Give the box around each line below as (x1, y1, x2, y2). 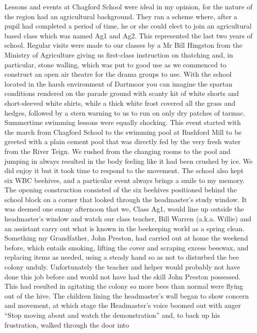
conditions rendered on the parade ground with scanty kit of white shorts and (4, 88, 239, 98)
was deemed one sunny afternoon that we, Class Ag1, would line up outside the (4, 204, 244, 214)
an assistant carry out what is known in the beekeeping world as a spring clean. (4, 223, 245, 233)
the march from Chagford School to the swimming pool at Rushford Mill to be (4, 126, 242, 137)
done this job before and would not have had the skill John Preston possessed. (4, 271, 241, 281)
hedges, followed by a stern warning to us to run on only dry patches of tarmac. (4, 107, 245, 118)
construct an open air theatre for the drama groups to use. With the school (4, 69, 232, 79)
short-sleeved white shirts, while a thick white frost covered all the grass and (4, 97, 235, 108)
